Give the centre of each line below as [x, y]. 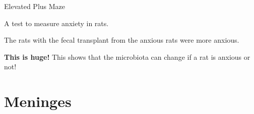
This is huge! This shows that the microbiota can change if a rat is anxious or [127, 56]
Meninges [38, 101]
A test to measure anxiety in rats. [56, 23]
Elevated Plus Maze [35, 6]
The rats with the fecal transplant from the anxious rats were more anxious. [122, 40]
